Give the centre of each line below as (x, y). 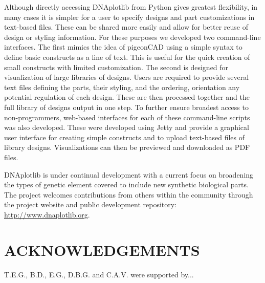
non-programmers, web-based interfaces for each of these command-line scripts (127, 117)
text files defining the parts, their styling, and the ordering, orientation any (122, 87)
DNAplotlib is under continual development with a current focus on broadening (129, 174)
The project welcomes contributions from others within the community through (129, 194)
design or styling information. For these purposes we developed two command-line (132, 37)
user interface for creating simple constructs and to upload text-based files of (125, 137)
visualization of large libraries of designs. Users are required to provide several (127, 77)
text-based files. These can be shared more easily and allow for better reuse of (126, 27)
